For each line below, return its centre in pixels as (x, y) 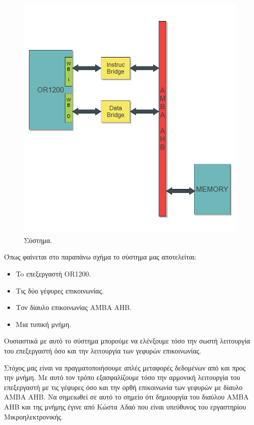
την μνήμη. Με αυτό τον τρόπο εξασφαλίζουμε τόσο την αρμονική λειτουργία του (122, 377)
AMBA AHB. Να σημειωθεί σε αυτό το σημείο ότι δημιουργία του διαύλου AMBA (127, 397)
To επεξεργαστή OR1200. (53, 273)
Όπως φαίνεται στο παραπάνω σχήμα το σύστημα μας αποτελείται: (100, 257)
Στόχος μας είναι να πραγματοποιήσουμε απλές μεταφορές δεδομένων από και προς (125, 367)
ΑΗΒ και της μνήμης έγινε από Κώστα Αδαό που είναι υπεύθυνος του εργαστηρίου (125, 406)
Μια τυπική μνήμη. (43, 324)
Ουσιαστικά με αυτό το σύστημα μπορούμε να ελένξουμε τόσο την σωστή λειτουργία (127, 341)
